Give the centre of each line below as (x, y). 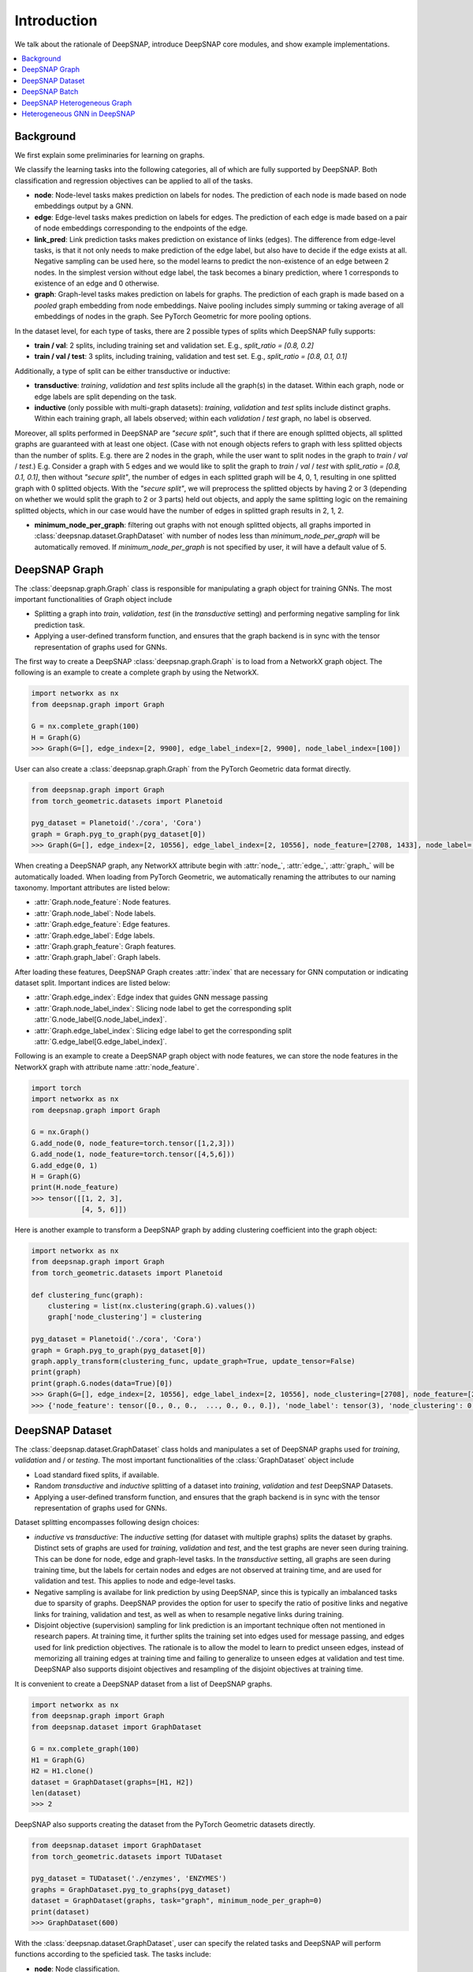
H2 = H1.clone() (63, 1771)
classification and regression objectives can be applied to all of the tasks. (134, 181)
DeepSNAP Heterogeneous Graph (77, 103)
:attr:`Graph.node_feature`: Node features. (102, 902)
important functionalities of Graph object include (93, 599)
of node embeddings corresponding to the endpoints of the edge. (141, 228)
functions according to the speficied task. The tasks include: (113, 1954)
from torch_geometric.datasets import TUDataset (127, 1856)
